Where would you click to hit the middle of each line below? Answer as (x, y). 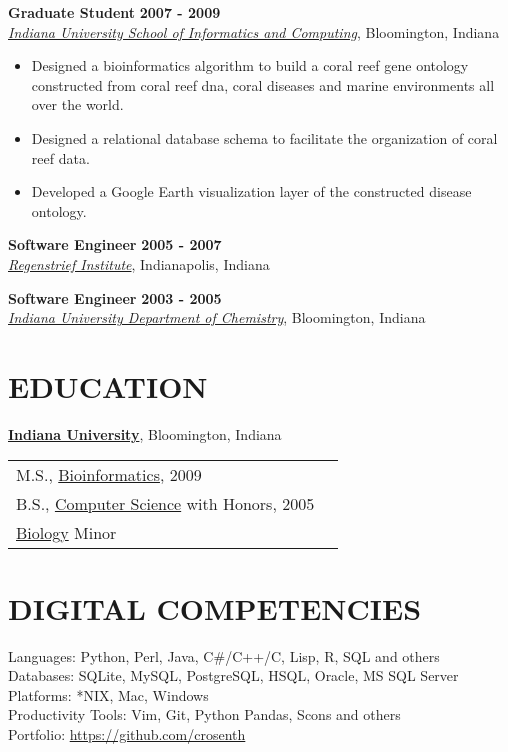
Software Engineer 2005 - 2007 (115, 244)
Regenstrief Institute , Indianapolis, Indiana (139, 263)
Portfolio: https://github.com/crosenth (127, 733)
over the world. (77, 104)
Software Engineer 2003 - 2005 (115, 297)
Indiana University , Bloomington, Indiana (145, 433)
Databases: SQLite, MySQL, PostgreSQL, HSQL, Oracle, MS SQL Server (233, 675)
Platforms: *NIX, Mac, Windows (108, 694)
